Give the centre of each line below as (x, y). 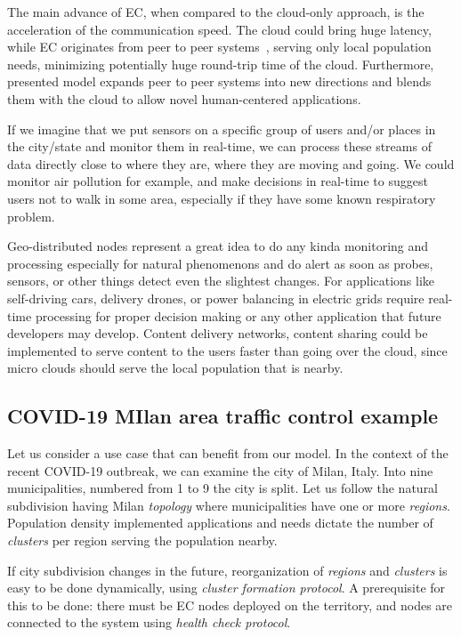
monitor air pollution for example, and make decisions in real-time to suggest (218, 181)
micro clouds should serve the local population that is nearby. (175, 368)
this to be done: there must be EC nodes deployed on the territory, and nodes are (230, 605)
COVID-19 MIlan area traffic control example (223, 416)
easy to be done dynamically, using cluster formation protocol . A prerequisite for (226, 588)
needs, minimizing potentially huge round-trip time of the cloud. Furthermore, (221, 64)
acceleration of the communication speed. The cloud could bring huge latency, (219, 29)
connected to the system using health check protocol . (149, 622)
